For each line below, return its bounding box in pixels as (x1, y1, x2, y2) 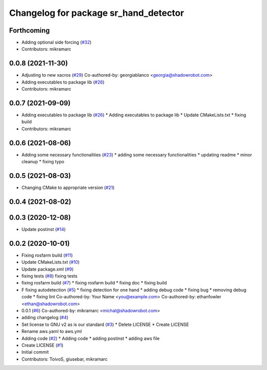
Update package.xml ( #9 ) (21, 266, 74, 272)
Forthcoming (9, 26, 50, 35)
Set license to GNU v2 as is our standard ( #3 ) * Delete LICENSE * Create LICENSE (21, 322, 189, 327)
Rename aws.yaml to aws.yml (21, 328, 82, 334)
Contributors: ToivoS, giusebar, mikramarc (21, 356, 108, 362)
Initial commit (21, 349, 49, 355)
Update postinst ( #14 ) (21, 226, 66, 232)
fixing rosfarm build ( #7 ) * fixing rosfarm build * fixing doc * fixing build (21, 280, 167, 286)
